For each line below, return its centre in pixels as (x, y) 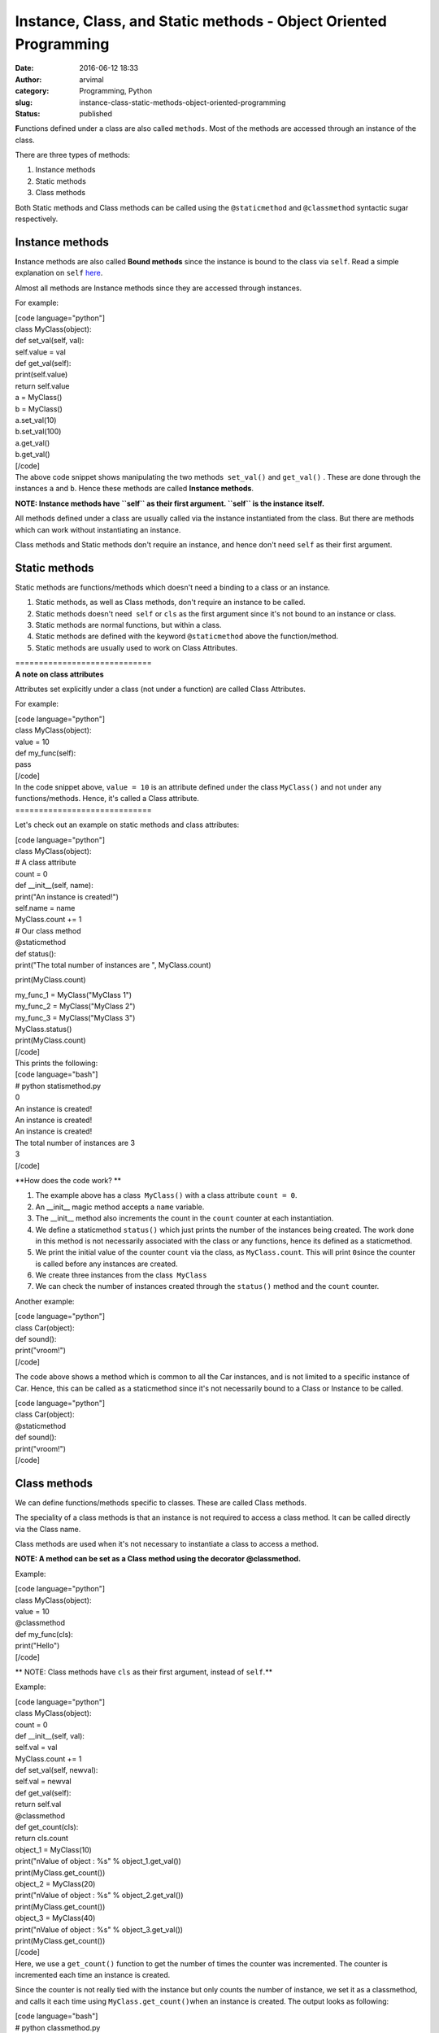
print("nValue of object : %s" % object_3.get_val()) (99, 1929)
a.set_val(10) (36, 420)
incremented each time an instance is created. (93, 1975)
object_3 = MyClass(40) (55, 1918)
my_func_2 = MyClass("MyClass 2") (75, 1006)
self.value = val (41, 352)
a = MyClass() (39, 398)
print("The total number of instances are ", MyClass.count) (113, 964)
